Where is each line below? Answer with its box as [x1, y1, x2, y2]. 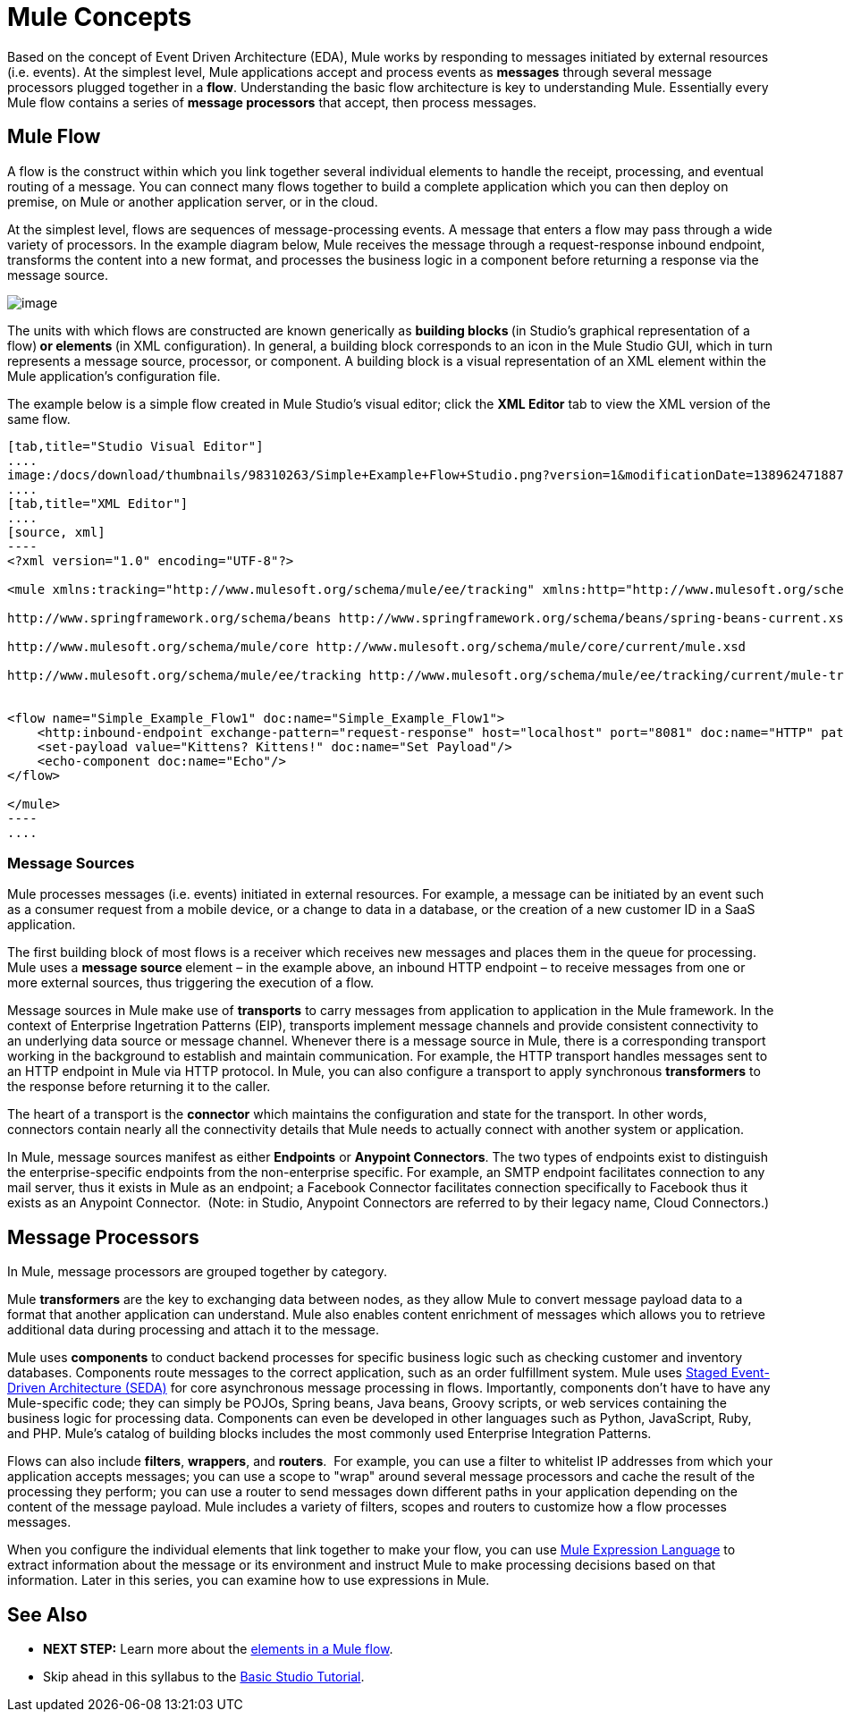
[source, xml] [7, 524, 105, 539]
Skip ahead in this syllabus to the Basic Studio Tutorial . [43, 1669, 365, 1685]
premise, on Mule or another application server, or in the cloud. [7, 193, 378, 209]
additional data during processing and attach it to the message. [7, 1322, 379, 1338]
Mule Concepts [7, 2, 192, 32]
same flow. [7, 411, 71, 427]
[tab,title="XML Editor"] [7, 495, 189, 511]
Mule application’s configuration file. [7, 368, 221, 384]
